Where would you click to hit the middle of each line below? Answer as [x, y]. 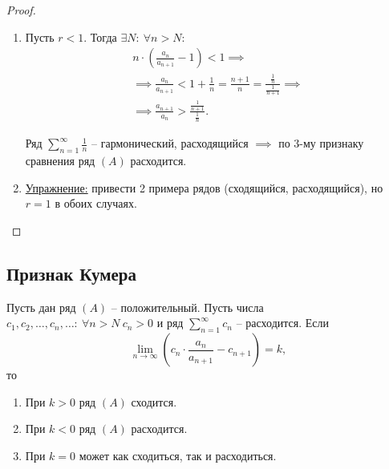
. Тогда [100, 36]
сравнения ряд [60, 161]
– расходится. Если [283, 323]
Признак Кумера [72, 274]
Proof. [21, 10]
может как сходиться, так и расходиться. [178, 456]
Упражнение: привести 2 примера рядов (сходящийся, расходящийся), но [204, 187]
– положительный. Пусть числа [187, 307]
